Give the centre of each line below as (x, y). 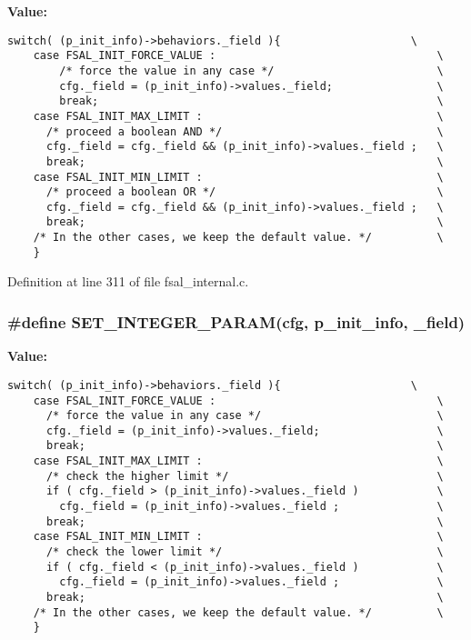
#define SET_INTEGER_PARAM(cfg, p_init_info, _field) (236, 321)
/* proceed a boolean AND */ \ (245, 131)
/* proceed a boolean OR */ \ (245, 192)
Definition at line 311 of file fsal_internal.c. (128, 281)
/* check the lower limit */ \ (245, 552)
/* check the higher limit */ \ (245, 476)
